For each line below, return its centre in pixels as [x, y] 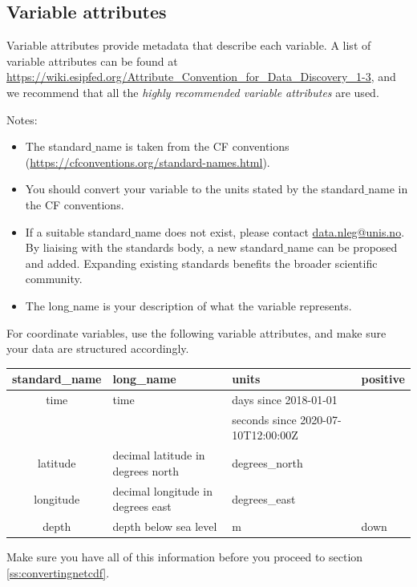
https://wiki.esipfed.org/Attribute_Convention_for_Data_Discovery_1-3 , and [201, 77]
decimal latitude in [159, 455]
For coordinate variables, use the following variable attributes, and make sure [196, 332]
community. [54, 279]
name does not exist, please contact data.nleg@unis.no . [270, 231]
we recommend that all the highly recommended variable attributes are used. [193, 92]
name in [388, 189]
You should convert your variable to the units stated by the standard [195, 189]
